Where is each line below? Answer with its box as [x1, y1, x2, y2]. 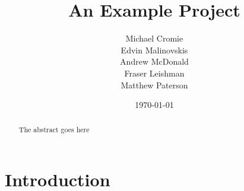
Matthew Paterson [121, 78, 188, 91]
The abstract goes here [18, 125, 90, 135]
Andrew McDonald [120, 55, 189, 68]
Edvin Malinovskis [121, 43, 188, 56]
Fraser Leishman [124, 66, 185, 79]
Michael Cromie [125, 32, 183, 44]
